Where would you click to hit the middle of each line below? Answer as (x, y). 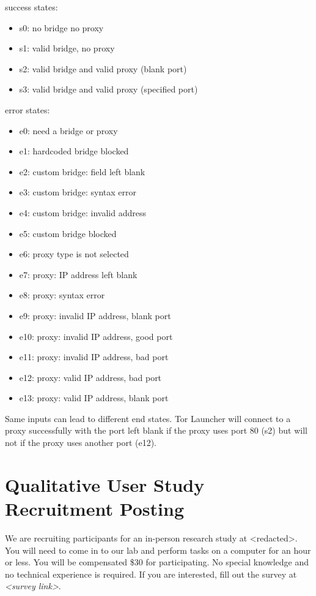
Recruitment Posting (95, 509)
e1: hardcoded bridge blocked (74, 151)
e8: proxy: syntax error (62, 295)
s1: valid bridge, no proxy (67, 48)
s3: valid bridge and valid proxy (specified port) (108, 89)
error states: (28, 109)
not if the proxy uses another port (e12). (81, 443)
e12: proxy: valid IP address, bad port (90, 377)
